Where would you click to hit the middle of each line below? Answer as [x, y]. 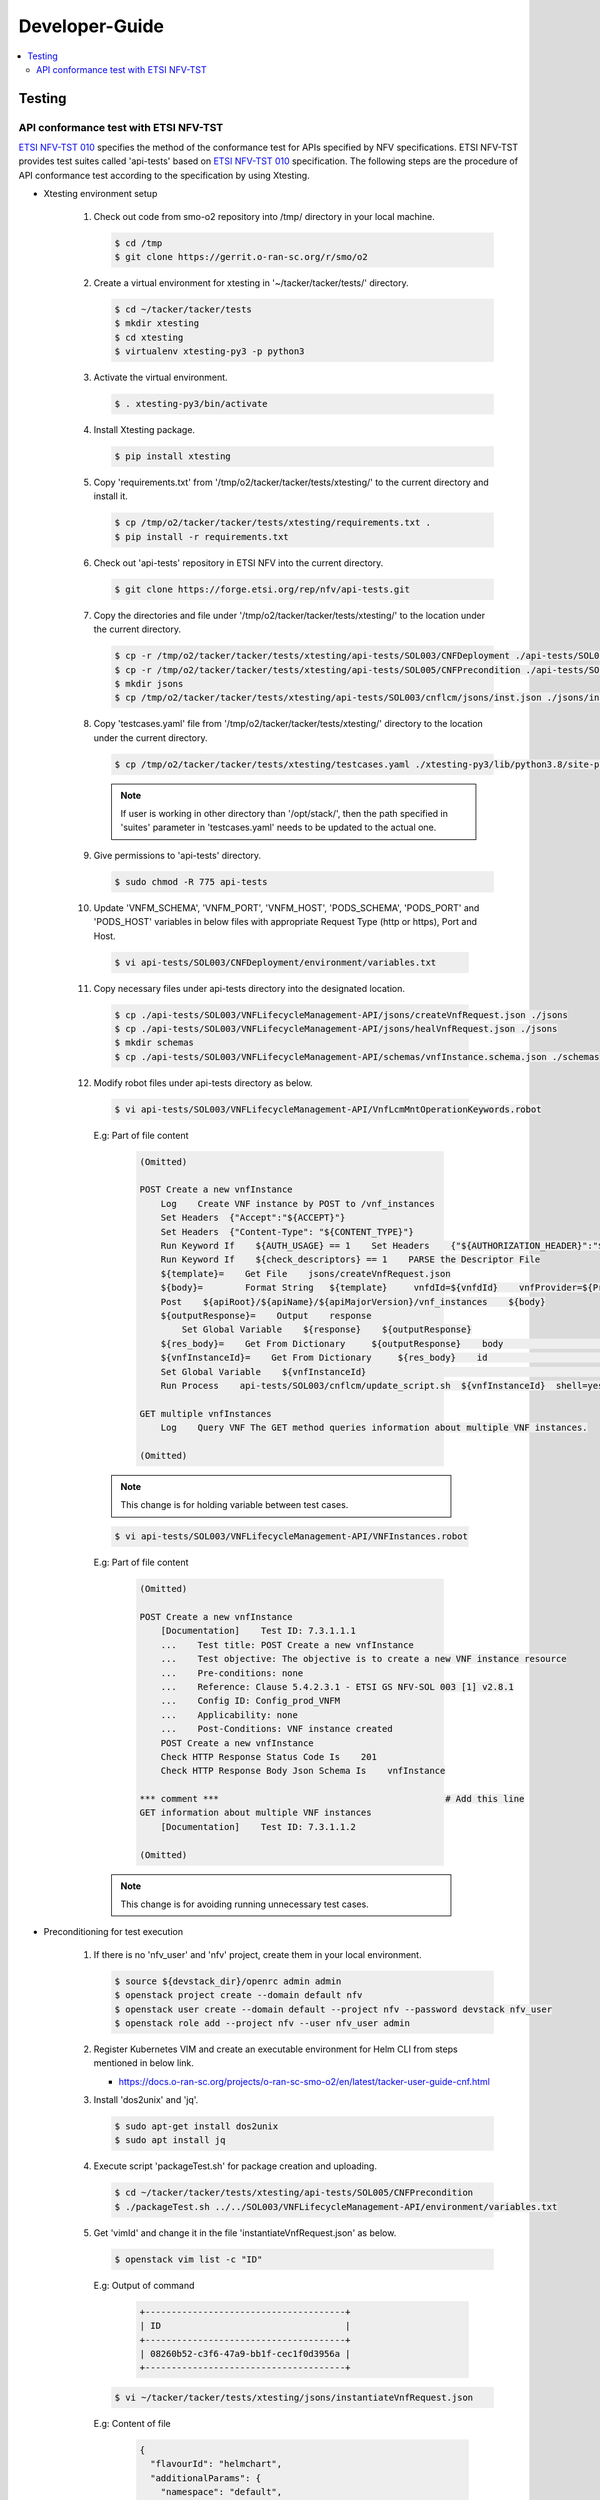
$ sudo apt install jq [170, 2140]
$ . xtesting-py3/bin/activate [191, 404]
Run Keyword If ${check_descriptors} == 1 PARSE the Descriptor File [350, 1259]
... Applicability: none [229, 1714]
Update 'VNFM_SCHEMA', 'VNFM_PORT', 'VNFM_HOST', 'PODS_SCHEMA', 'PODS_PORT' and [286, 907]
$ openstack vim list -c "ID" [188, 2259]
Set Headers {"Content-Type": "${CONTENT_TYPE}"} [287, 1231]
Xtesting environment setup [100, 194]
